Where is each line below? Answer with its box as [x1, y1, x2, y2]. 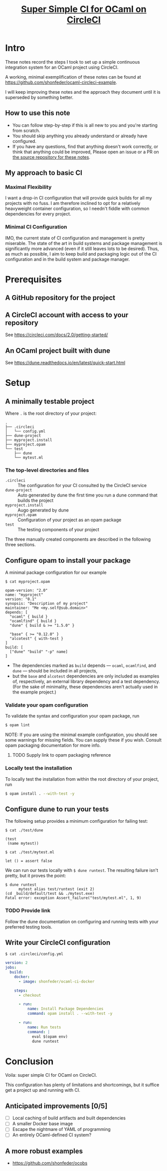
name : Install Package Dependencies [27, 1006, 104, 1012]
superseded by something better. [5, 94, 74, 100]
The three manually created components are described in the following [5, 536, 151, 542]
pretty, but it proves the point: [5, 873, 66, 879]
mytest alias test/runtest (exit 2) [18, 887, 95, 892]
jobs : [5, 965, 16, 970]
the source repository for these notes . [12, 154, 91, 160]
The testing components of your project [17, 527, 100, 533]
